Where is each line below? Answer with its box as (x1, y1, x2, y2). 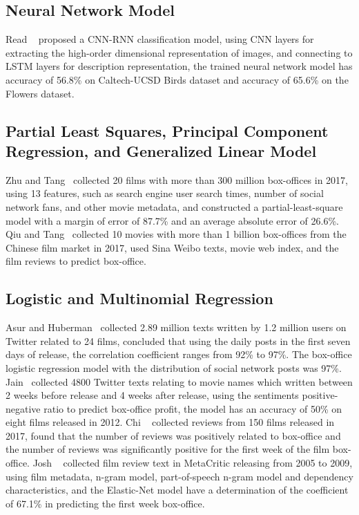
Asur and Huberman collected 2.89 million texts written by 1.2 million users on (6, 320, 347, 335)
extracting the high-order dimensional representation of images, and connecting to (6, 45, 353, 59)
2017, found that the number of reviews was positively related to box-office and (6, 428, 341, 442)
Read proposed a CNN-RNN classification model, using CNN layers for (6, 32, 314, 46)
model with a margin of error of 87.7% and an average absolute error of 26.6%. (6, 213, 339, 227)
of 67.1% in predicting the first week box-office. (6, 496, 205, 510)
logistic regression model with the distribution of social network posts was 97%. (6, 360, 342, 375)
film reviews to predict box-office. (6, 254, 146, 268)
